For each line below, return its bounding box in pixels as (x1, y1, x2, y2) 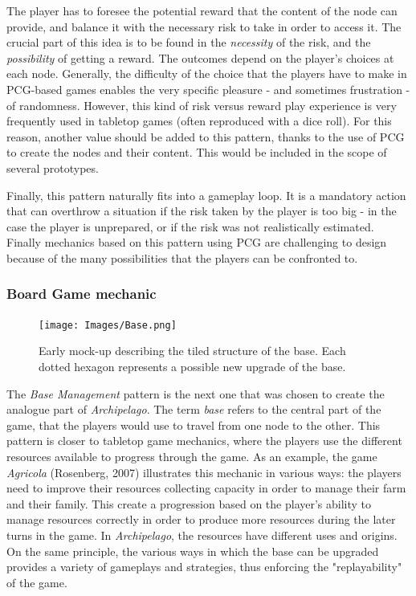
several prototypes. (6, 159, 99, 176)
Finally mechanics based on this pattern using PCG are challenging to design (6, 234, 387, 251)
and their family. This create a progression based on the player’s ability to (6, 495, 372, 512)
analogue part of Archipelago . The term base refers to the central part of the (6, 401, 381, 418)
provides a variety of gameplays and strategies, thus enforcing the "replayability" (6, 558, 402, 575)
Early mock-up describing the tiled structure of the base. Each (39, 342, 346, 359)
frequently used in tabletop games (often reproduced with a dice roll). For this (6, 112, 392, 129)
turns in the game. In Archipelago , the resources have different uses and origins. (6, 526, 398, 543)
